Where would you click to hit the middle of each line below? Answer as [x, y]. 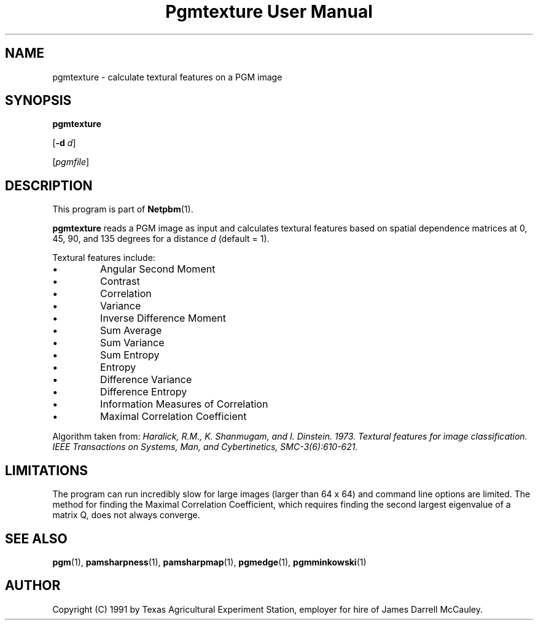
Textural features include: [104, 258]
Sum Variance [132, 343]
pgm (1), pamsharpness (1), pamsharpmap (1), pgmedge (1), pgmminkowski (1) [209, 562]
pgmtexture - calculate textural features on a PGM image [167, 77]
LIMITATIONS [47, 470]
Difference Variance [146, 380]
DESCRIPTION [49, 185]
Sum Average [131, 331]
